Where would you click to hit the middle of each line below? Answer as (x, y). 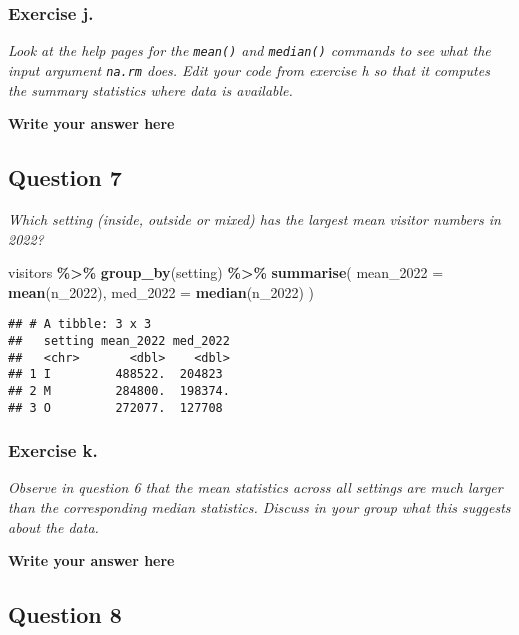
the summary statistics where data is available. (150, 89)
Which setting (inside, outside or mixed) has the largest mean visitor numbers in (254, 218)
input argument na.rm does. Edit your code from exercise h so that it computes (249, 69)
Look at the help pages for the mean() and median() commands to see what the (249, 50)
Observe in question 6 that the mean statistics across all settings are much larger (255, 487)
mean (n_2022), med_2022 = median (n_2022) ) (161, 291)
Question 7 (65, 177)
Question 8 (65, 614)
